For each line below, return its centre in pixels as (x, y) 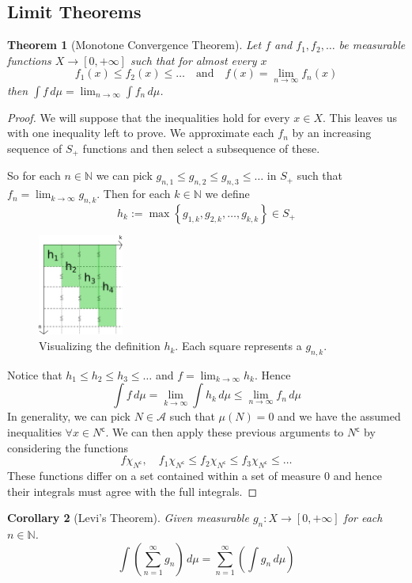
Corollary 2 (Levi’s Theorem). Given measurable (128, 518)
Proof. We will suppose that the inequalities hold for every (149, 117)
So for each (34, 175)
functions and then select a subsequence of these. (201, 148)
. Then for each (134, 194)
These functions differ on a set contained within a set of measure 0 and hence (195, 476)
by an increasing (332, 133)
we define (227, 194)
